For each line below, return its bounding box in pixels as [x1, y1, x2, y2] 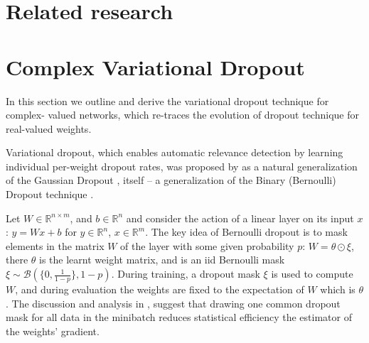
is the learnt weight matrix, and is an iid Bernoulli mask [39, 252, 285, 267]
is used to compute [271, 266, 353, 281]
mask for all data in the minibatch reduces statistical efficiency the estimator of [6, 310, 352, 325]
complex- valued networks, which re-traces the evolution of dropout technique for [6, 107, 359, 122]
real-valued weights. [6, 121, 92, 136]
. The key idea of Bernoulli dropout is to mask [145, 224, 348, 239]
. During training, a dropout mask [111, 266, 260, 281]
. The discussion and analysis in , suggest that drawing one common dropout [6, 295, 341, 310]
